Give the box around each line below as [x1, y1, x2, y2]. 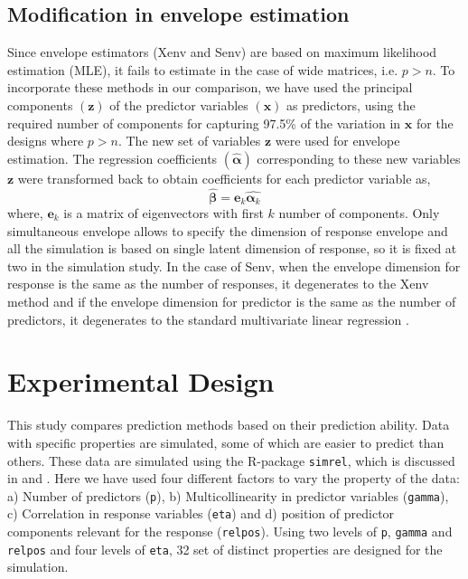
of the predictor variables [109, 95, 248, 114]
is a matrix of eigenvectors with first [63, 204, 264, 223]
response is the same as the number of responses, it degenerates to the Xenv [7, 274, 429, 293]
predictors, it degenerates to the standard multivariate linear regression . [7, 309, 409, 328]
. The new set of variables [117, 131, 261, 150]
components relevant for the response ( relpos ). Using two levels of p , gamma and [7, 522, 453, 541]
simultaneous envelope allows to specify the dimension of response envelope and [7, 221, 448, 240]
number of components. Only [278, 204, 440, 223]
